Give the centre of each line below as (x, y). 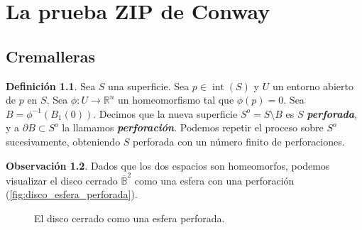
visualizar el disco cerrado (62, 180)
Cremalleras (51, 56)
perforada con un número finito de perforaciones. (239, 141)
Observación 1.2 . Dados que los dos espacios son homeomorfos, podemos (168, 165)
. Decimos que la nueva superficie (165, 113)
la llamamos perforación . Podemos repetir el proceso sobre (193, 127)
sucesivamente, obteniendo (63, 141)
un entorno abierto (313, 86)
